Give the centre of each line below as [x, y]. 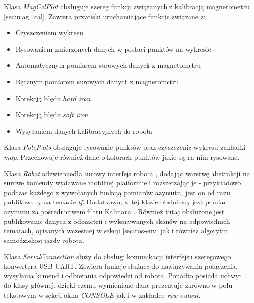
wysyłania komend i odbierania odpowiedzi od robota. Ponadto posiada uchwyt [123, 275]
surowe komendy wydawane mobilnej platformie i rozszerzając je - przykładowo [123, 183]
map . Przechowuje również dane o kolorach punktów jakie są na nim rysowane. [122, 156]
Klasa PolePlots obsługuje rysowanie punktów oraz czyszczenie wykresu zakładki [125, 147]
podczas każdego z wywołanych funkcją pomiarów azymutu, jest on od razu [117, 192]
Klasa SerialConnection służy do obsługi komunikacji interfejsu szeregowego [117, 256]
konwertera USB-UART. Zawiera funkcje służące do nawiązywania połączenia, [121, 266]
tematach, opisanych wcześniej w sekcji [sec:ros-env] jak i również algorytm [116, 231]
